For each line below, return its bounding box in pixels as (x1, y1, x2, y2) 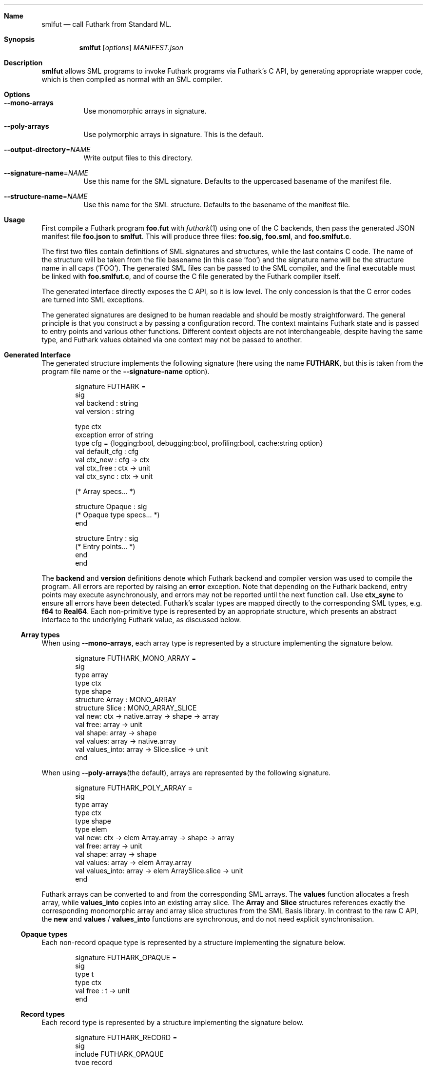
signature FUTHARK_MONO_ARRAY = (75, 654, 196, 662)
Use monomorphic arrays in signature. (83, 107, 207, 115)
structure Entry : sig (75, 534, 138, 542)
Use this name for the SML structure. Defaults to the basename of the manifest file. (83, 200, 350, 209)
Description (4, 59, 43, 67)
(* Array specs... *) (75, 487, 136, 495)
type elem (75, 825, 107, 833)
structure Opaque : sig (75, 502, 147, 511)
